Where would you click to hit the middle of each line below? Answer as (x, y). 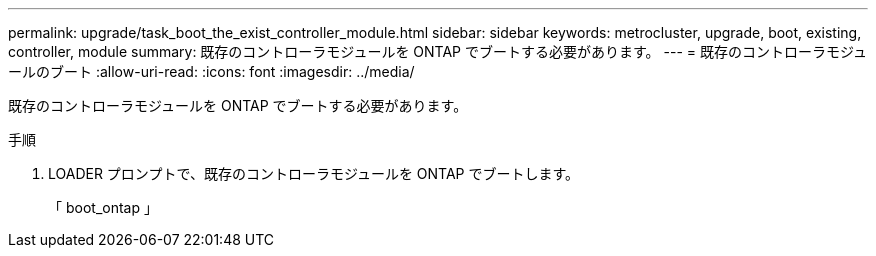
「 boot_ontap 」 (103, 207)
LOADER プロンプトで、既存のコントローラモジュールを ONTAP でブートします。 (314, 173)
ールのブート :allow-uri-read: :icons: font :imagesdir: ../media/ (211, 71)
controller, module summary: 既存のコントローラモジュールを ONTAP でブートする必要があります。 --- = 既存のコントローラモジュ (437, 51)
